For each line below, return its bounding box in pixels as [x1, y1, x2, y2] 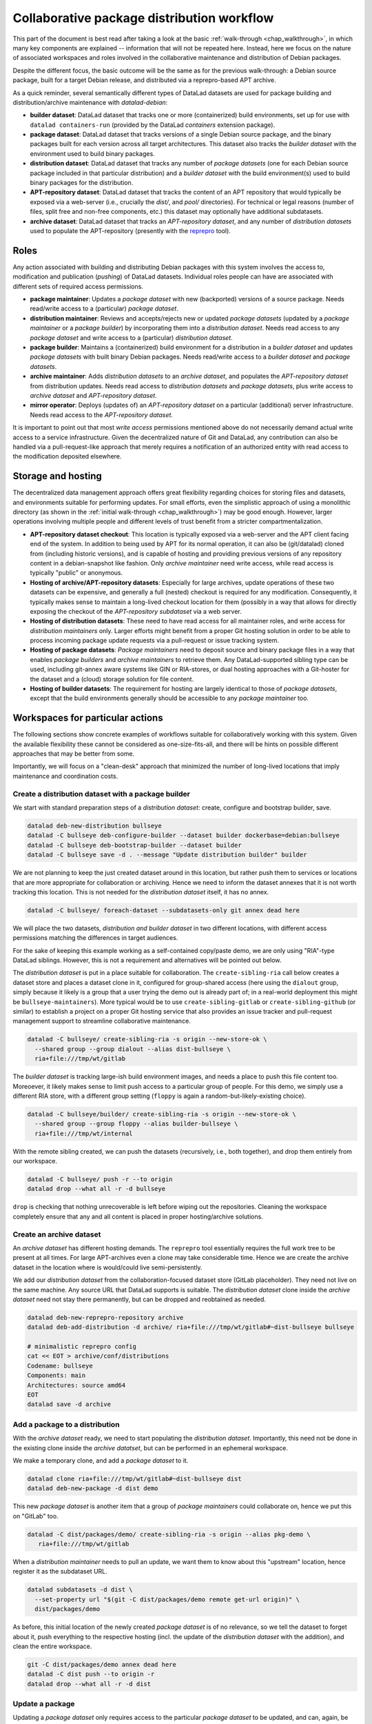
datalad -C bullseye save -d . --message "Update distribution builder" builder [27, 851, 307, 859]
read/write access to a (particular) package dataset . [30, 304, 178, 313]
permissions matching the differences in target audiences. [12, 934, 178, 942]
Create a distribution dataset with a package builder [12, 789, 191, 799]
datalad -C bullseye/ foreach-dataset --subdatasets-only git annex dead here [27, 906, 300, 914]
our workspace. [12, 1157, 58, 1165]
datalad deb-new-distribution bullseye [27, 822, 162, 830]
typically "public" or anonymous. [30, 569, 123, 577]
